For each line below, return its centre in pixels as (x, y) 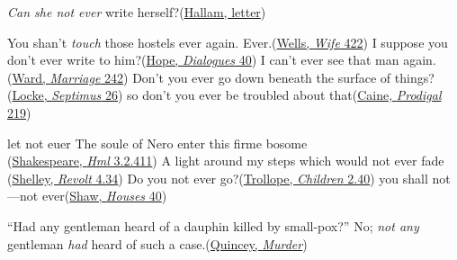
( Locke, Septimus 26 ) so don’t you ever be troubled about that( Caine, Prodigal (224, 95)
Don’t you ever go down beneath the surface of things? (283, 77)
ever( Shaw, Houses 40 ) (104, 196)
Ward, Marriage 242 (68, 77)
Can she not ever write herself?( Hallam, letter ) (137, 12)
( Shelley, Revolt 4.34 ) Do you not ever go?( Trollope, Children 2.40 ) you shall (218, 178)
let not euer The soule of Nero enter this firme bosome (157, 143)
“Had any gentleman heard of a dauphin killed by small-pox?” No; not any (213, 225)
